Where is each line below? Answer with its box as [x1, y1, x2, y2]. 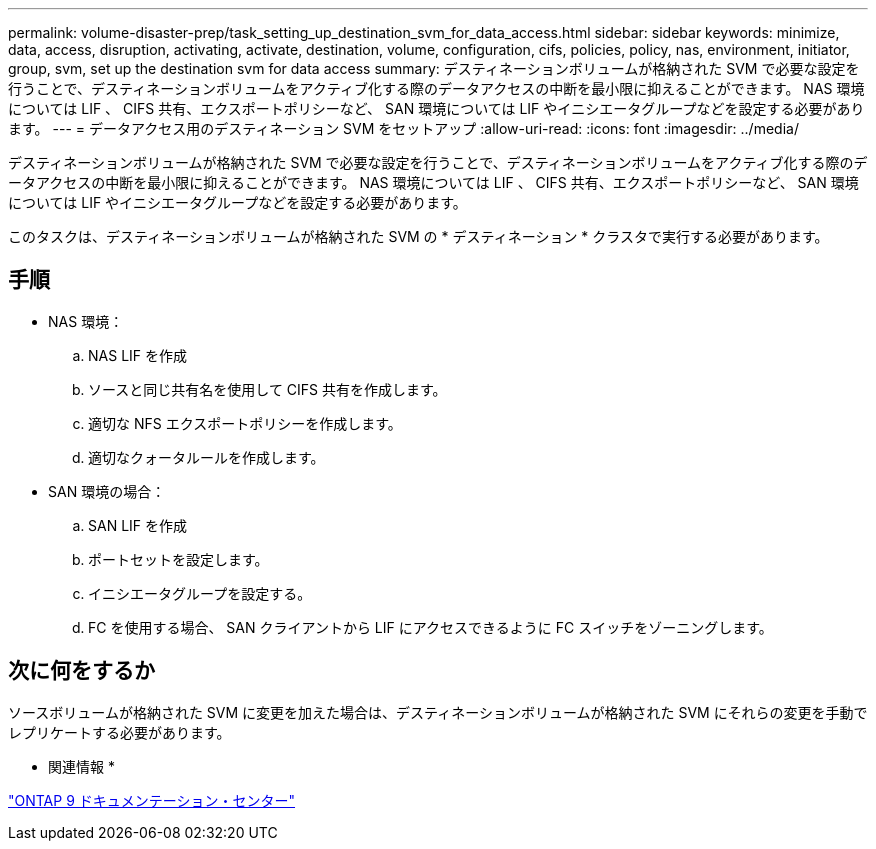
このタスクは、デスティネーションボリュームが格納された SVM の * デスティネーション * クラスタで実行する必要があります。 [8, 228, 829, 245]
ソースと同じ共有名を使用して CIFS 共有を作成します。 [88, 380, 447, 398]
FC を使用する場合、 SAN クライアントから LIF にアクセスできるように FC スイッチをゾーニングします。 [88, 618, 773, 636]
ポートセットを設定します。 [88, 550, 269, 568]
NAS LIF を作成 [88, 346, 188, 364]
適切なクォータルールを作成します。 [88, 448, 325, 466]
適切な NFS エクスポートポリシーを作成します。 [88, 414, 402, 432]
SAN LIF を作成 [88, 516, 188, 534]
